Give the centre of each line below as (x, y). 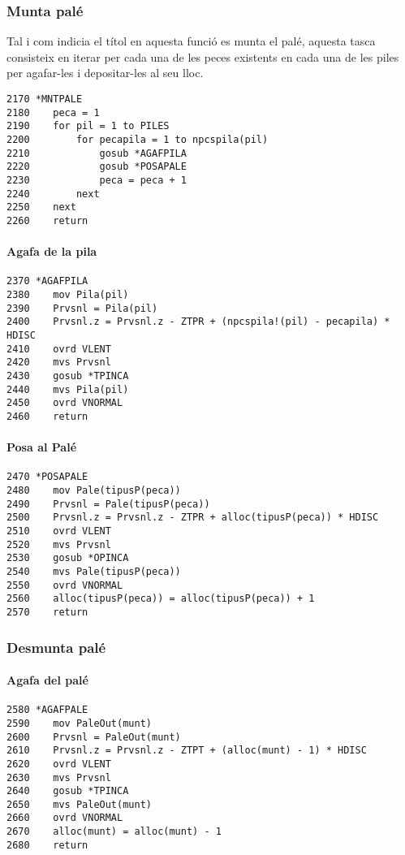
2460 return (47, 416)
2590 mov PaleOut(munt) (79, 723)
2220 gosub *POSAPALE (97, 167)
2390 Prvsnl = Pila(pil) (82, 308)
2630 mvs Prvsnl (59, 777)
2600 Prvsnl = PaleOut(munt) (94, 737)
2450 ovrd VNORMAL (65, 403)
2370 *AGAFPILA (47, 281)
